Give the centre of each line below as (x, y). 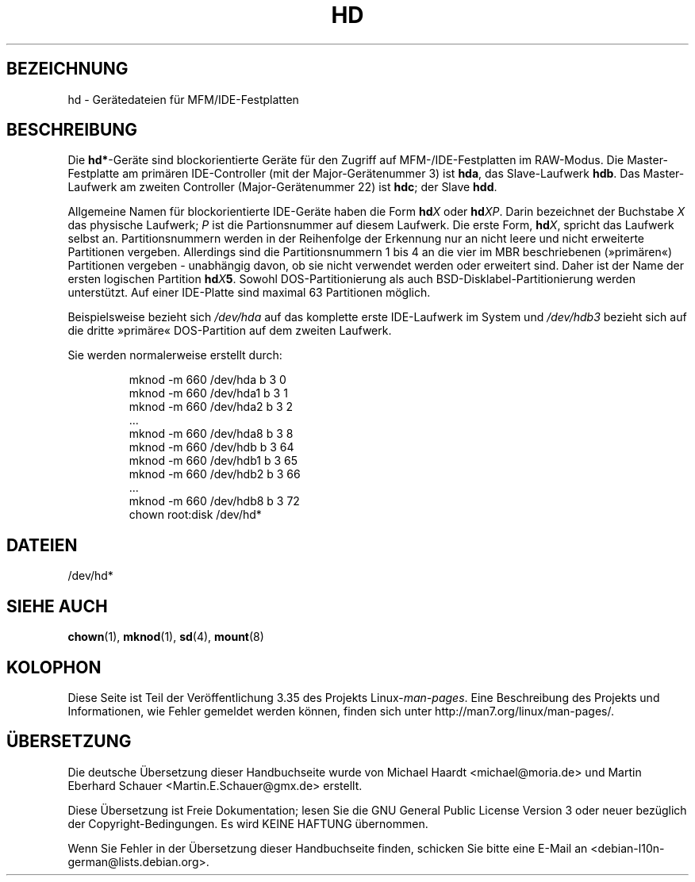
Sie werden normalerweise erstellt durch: (175, 355)
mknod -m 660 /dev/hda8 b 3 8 (211, 434)
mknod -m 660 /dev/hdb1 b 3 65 (213, 461)
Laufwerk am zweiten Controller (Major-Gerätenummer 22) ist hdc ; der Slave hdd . (282, 187)
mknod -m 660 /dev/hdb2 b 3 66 (215, 474)
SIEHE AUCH (57, 606)
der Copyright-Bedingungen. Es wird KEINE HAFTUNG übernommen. (248, 823)
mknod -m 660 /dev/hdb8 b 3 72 (214, 501)
